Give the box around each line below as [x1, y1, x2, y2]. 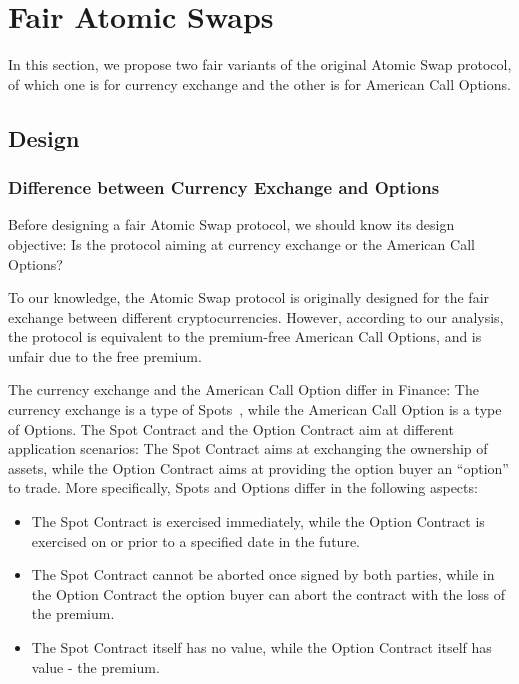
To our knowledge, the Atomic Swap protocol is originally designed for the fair [8, 287, 490, 308]
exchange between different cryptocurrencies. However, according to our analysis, [8, 306, 504, 327]
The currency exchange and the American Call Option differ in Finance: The [8, 379, 479, 400]
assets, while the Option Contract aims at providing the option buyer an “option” [8, 457, 509, 478]
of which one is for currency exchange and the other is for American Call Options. [8, 73, 511, 94]
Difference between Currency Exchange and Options [8, 175, 440, 200]
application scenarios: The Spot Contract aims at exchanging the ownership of [8, 438, 488, 459]
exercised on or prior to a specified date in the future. [31, 530, 360, 551]
